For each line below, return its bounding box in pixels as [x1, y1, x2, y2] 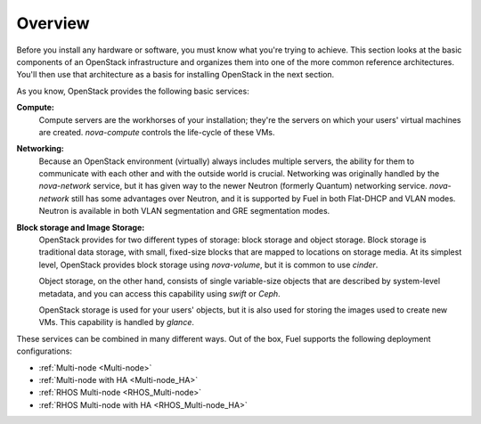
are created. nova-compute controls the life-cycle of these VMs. [38, 126, 275, 137]
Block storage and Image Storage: [16, 222, 145, 232]
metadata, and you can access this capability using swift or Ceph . [38, 288, 281, 298]
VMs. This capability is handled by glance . [38, 317, 195, 328]
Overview [16, 13, 90, 33]
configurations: [16, 346, 73, 356]
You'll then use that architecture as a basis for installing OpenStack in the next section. [16, 69, 335, 80]
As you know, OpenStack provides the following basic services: [16, 86, 249, 96]
